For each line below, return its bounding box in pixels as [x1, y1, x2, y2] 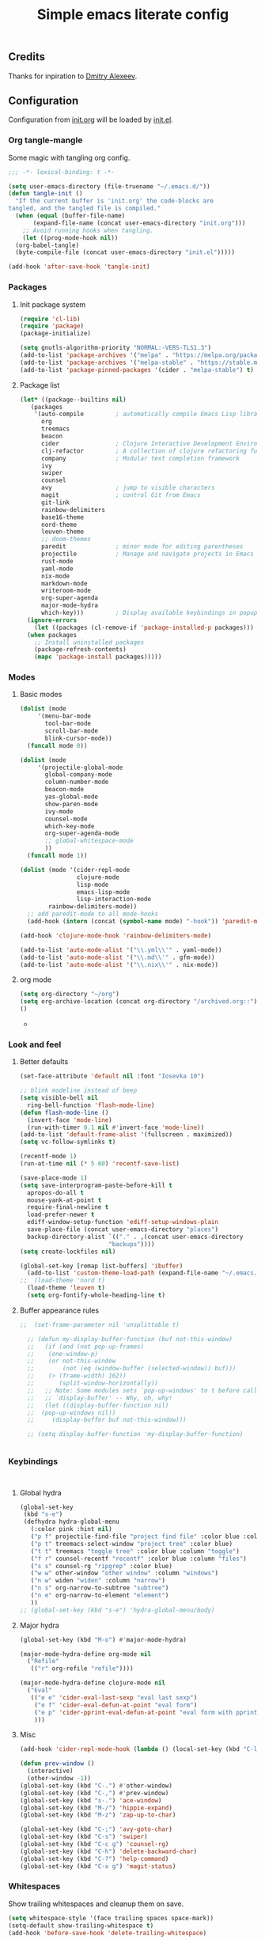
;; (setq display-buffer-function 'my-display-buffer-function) [27, 1430, 244, 1438]
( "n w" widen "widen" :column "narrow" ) [30, 1577, 166, 1585]
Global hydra [19, 1487, 62, 1497]
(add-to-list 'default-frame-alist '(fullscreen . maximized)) [19, 1131, 233, 1139]
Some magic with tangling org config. [8, 153, 131, 162]
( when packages [27, 631, 78, 638]
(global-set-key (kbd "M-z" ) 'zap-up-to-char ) [19, 1811, 176, 1819]
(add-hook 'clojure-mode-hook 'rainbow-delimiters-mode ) [19, 931, 212, 939]
